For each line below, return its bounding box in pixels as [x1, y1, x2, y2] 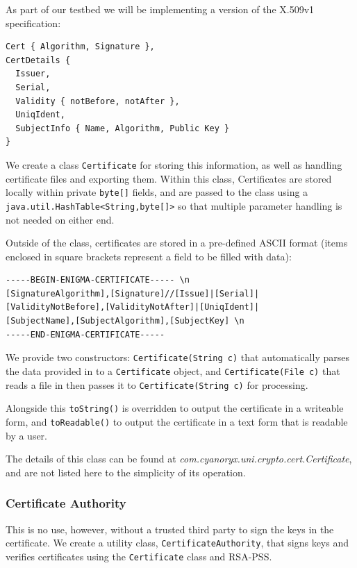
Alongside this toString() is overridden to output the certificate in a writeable [6, 401, 344, 415]
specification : [6, 15, 61, 30]
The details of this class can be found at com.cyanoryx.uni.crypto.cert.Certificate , [6, 451, 352, 466]
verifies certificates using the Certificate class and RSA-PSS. [6, 549, 272, 563]
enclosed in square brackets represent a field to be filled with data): [6, 249, 292, 263]
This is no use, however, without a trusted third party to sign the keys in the [6, 521, 334, 536]
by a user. [6, 428, 48, 442]
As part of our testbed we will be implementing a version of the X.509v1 [6, 2, 315, 16]
